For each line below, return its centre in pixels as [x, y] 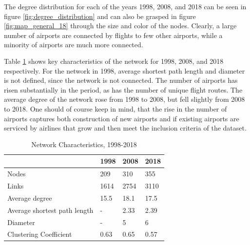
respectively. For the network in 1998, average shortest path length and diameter [125, 70]
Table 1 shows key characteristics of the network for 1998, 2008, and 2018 [114, 61]
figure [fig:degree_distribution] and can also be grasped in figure [100, 16]
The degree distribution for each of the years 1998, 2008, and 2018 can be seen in [125, 6]
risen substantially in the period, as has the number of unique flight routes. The [123, 89]
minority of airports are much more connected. [74, 45]
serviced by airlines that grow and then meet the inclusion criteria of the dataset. [125, 128]
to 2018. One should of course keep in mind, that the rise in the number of [115, 108]
